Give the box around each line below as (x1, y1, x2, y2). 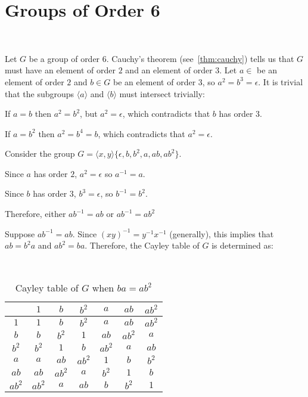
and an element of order (125, 64, 213, 76)
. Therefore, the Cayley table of (85, 239, 200, 252)
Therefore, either (5, 207, 66, 220)
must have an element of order (5, 64, 116, 76)
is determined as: (211, 239, 273, 252)
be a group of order (29, 52, 100, 64)
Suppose (5, 227, 35, 240)
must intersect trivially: (119, 87, 205, 100)
